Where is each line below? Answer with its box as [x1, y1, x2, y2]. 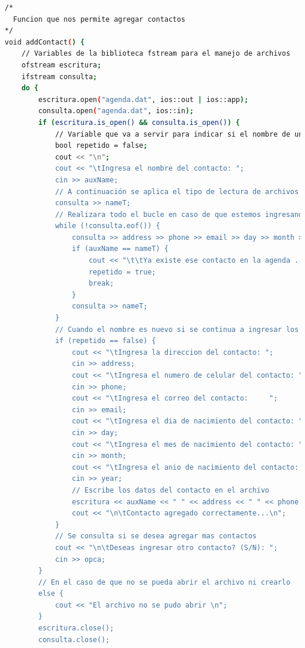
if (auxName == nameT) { [72, 245, 169, 253]
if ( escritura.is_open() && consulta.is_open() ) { [38, 118, 240, 127]
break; [89, 279, 114, 288]
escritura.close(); [38, 624, 114, 633]
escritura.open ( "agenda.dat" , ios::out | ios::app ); [38, 95, 249, 104]
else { [38, 589, 64, 598]
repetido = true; [89, 267, 156, 276]
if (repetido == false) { [55, 337, 156, 345]
